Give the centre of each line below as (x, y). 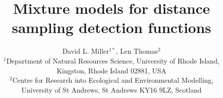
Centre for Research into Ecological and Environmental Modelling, (113, 80)
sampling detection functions (111, 27)
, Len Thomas (137, 51)
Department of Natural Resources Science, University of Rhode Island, (113, 60)
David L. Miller (86, 51)
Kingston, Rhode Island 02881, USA (111, 70)
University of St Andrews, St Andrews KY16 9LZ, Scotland (111, 89)
